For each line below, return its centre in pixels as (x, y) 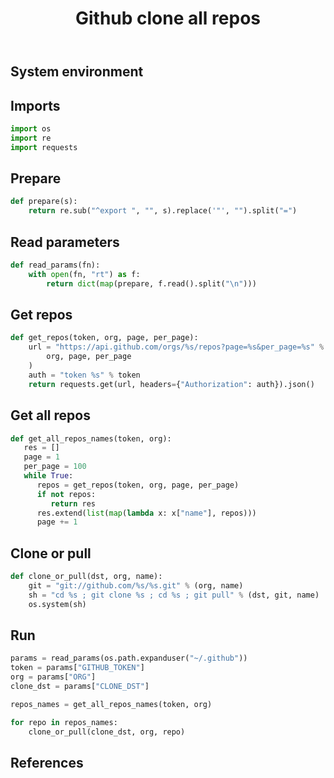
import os (31, 129)
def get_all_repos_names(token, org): (91, 438)
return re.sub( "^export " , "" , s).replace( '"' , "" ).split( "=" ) (163, 211)
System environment (77, 72)
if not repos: (66, 494)
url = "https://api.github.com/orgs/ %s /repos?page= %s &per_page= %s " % (176, 347)
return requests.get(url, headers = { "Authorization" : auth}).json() (171, 384)
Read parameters (65, 242)
